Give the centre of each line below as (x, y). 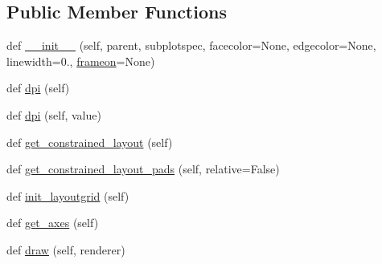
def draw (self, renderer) (66, 249)
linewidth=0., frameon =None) (81, 61)
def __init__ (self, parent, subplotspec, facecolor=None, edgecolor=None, (191, 45)
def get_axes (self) (53, 223)
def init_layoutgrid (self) (68, 195)
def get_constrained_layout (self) (90, 142)
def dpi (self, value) (54, 114)
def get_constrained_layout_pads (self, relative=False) (143, 169)
